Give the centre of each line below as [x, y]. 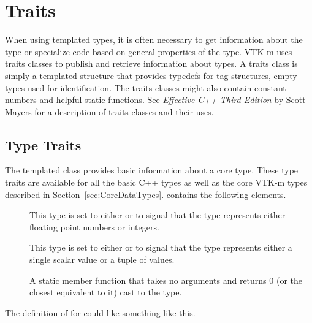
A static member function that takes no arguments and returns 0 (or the [166, 280]
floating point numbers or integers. [94, 226]
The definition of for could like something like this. [100, 312]
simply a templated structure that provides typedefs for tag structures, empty [151, 75]
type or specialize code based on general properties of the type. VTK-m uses [149, 51]
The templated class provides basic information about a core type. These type [152, 170]
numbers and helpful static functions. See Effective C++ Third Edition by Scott [155, 100]
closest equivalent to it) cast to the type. [106, 292]
